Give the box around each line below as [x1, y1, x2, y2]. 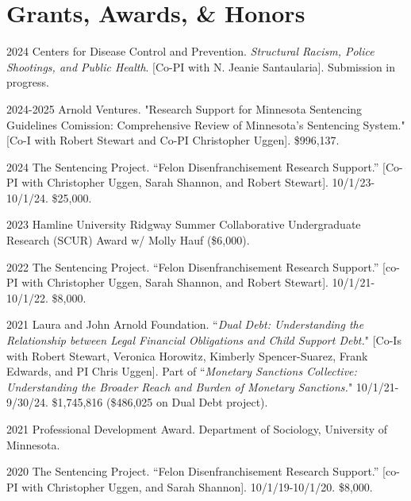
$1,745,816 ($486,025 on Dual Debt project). [52, 394, 268, 410]
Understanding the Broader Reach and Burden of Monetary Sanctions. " [6, 378, 353, 395]
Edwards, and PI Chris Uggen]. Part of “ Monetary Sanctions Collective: [6, 363, 357, 380]
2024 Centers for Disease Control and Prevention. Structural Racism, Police [6, 43, 375, 60]
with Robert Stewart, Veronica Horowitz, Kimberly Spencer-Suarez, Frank [6, 347, 368, 364]
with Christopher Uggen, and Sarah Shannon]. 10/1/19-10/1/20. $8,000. [21, 478, 373, 495]
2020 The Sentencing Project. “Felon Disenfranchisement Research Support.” [6, 463, 379, 480]
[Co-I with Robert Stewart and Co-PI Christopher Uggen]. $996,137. [6, 132, 340, 148]
